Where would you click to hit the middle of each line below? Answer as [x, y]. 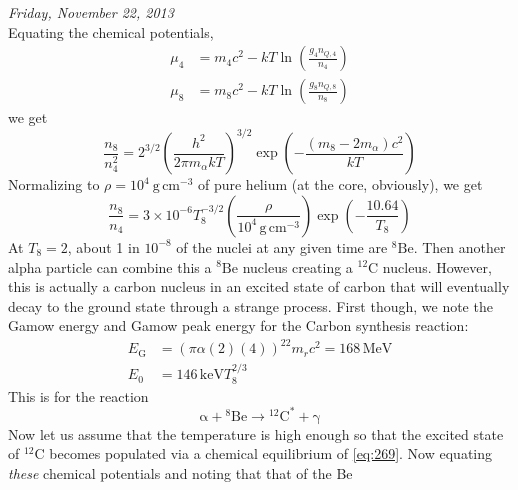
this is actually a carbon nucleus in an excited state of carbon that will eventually [259, 286]
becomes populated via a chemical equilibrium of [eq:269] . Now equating [271, 453]
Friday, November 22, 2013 [91, 12]
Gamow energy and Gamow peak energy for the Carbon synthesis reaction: [238, 325]
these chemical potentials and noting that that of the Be [180, 472]
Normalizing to [54, 184]
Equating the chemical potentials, [111, 31]
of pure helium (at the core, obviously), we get [340, 184]
